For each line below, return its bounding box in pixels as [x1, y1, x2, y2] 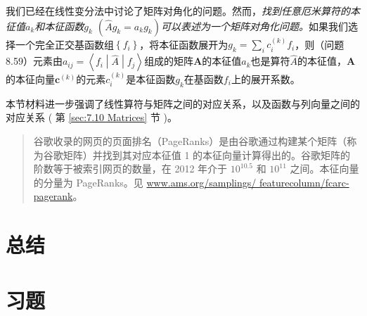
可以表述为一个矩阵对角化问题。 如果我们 [160, 18, 348, 33]
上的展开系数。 [231, 72, 300, 87]
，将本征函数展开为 [139, 37, 228, 51]
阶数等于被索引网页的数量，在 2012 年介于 [33, 161, 228, 176]
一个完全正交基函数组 [15, 37, 114, 51]
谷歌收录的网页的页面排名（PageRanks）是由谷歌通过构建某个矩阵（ [33, 134, 347, 148]
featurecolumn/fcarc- [259, 175, 349, 189]
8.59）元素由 [6, 53, 63, 68]
